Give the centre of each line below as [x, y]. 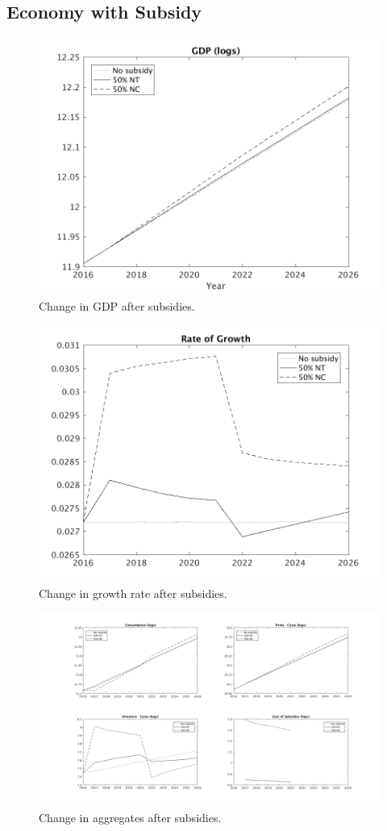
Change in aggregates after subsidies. [130, 817]
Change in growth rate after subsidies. [133, 593]
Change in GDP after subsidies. [117, 306]
